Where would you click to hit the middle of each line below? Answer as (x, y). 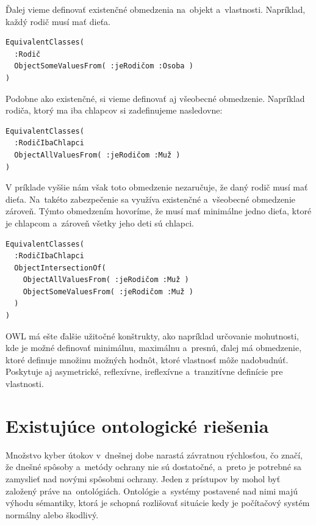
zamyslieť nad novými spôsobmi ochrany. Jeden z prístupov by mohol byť (143, 478)
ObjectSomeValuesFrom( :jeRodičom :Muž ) (108, 291)
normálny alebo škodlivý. (52, 514)
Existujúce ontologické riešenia (137, 425)
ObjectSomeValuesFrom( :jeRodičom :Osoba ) (104, 66)
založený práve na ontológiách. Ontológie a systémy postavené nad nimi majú (152, 491)
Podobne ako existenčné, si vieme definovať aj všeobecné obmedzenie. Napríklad (155, 98)
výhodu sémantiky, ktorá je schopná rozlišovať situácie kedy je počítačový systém (158, 503)
